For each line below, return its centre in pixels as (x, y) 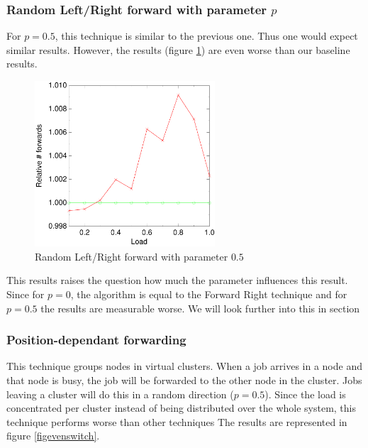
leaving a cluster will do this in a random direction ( (120, 394)
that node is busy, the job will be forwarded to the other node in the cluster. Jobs (184, 379)
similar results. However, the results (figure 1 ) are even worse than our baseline (178, 49)
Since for (26, 294)
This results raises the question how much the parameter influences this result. (177, 280)
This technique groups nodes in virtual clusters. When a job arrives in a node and (184, 366)
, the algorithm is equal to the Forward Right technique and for (209, 294)
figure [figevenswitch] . (53, 436)
